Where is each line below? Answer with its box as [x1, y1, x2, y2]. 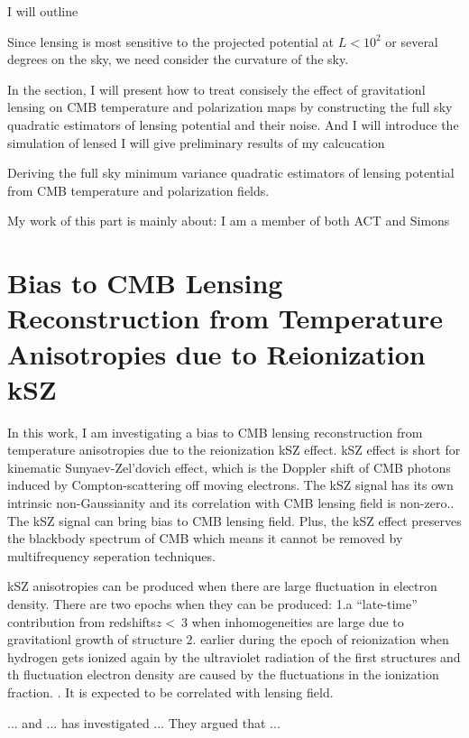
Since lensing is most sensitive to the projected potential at [7, 32, 335, 51]
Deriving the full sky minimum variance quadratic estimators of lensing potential [7, 163, 455, 182]
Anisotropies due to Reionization [7, 335, 426, 372]
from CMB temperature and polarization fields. [7, 180, 270, 199]
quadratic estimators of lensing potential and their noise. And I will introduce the [7, 115, 459, 134]
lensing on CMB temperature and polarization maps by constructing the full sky [7, 97, 453, 116]
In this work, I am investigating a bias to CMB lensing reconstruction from [7, 422, 423, 441]
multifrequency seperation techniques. [7, 546, 216, 565]
